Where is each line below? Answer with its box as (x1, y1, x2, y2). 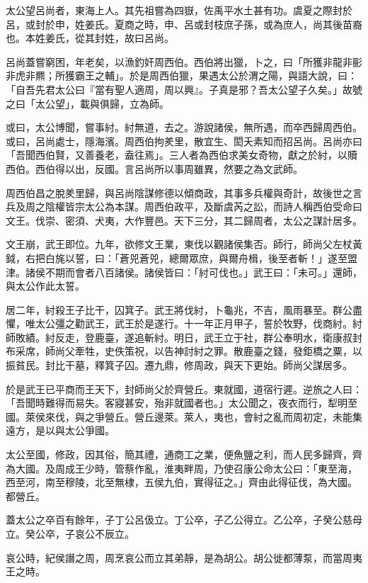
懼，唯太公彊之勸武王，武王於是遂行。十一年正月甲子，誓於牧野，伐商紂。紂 (6, 316, 362, 331)
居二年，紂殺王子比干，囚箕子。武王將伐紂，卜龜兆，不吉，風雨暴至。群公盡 (6, 302, 362, 317)
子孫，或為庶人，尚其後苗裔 (233, 16, 362, 31)
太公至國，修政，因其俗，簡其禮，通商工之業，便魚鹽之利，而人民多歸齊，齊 (6, 447, 362, 462)
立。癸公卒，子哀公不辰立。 (6, 526, 134, 540)
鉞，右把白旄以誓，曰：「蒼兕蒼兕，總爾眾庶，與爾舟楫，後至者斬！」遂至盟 (6, 250, 357, 265)
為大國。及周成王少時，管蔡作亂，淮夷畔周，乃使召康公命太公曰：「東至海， (6, 460, 357, 475)
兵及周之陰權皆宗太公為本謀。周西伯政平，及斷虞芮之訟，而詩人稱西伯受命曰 (6, 199, 362, 214)
